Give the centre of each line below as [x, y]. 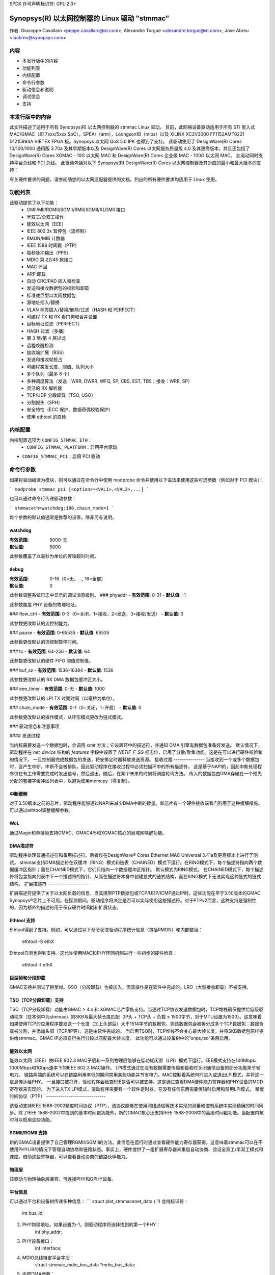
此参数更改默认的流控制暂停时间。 [45, 642]
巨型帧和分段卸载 [27, 978]
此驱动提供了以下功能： [34, 202]
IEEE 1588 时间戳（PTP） [53, 245]
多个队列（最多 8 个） [49, 374]
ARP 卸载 [36, 274]
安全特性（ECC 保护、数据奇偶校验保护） [70, 410]
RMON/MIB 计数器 [46, 238]
